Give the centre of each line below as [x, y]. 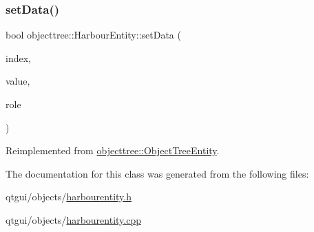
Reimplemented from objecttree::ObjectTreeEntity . [113, 150]
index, [18, 57]
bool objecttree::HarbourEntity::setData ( [93, 35]
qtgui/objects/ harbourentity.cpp [74, 219]
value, [18, 81]
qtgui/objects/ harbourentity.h [69, 197]
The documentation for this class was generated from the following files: [157, 173]
